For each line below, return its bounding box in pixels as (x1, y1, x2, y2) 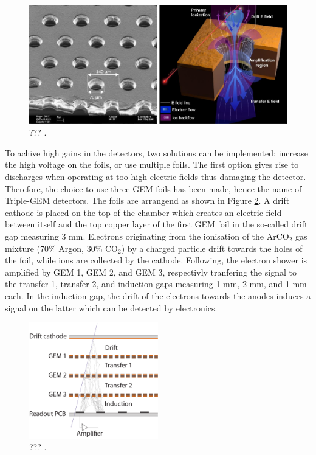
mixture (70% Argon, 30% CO (5, 241, 118, 254)
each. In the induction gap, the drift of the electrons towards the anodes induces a (5, 290, 311, 302)
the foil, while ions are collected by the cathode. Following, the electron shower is (5, 254, 307, 266)
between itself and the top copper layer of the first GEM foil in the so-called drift (5, 218, 308, 231)
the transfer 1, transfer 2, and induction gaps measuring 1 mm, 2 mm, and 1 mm (5, 277, 307, 290)
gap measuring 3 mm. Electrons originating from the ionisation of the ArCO (5, 230, 289, 243)
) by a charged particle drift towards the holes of (121, 241, 303, 254)
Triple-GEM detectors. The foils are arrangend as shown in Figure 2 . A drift (5, 194, 290, 207)
